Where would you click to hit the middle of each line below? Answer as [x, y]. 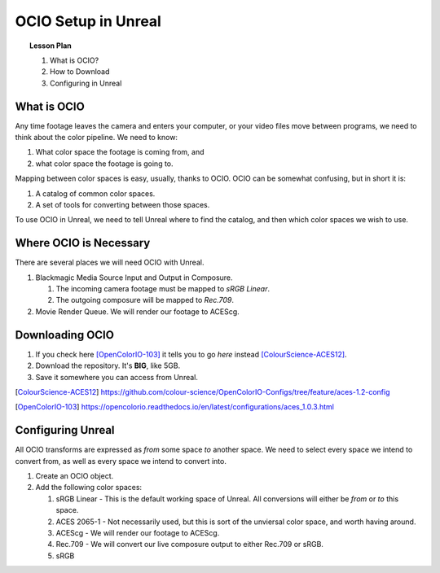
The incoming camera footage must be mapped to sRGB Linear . [163, 289]
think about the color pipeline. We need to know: [97, 138]
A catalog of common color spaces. [95, 193]
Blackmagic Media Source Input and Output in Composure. [134, 278]
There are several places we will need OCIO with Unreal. [110, 262]
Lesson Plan [51, 46]
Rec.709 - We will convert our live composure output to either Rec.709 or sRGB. [189, 545]
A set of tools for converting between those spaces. [123, 204]
